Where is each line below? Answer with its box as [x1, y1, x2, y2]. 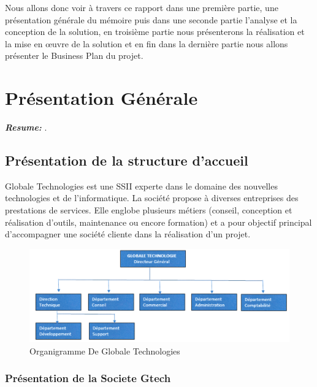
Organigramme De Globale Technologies [29, 344, 180, 357]
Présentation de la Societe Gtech [5, 370, 171, 386]
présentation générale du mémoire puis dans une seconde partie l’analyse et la [5, 13, 297, 26]
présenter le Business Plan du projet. [5, 49, 143, 62]
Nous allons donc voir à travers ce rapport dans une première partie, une [5, 1, 278, 13]
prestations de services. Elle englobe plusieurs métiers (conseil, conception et [5, 204, 292, 216]
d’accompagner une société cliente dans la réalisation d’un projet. [5, 228, 251, 240]
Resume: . [5, 121, 47, 134]
